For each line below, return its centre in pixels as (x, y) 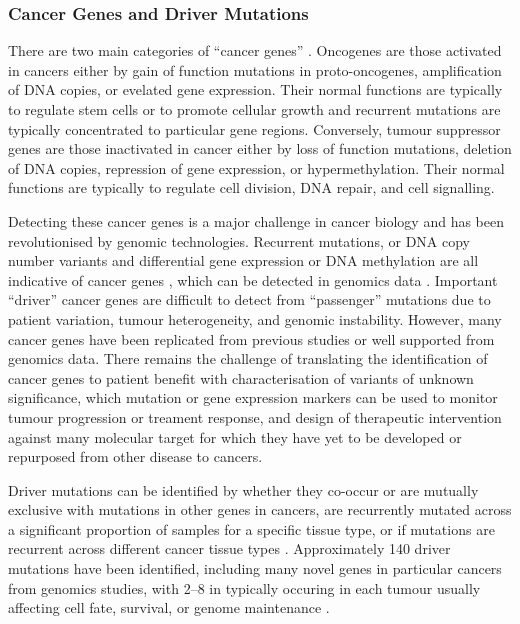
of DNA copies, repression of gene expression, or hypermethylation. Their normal (256, 167)
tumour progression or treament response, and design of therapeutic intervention (255, 416)
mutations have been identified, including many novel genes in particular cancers (255, 568)
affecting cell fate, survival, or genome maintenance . (169, 607)
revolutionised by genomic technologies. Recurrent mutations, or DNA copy (239, 240)
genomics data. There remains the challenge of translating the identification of (248, 358)
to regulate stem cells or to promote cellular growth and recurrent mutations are (254, 109)
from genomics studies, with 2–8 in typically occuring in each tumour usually (244, 587)
